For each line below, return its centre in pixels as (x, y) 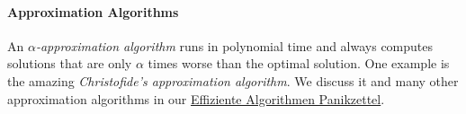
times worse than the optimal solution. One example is (299, 63)
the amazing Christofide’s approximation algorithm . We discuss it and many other (233, 80)
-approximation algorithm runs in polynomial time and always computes (234, 45)
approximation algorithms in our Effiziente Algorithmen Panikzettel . (196, 98)
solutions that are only (70, 63)
